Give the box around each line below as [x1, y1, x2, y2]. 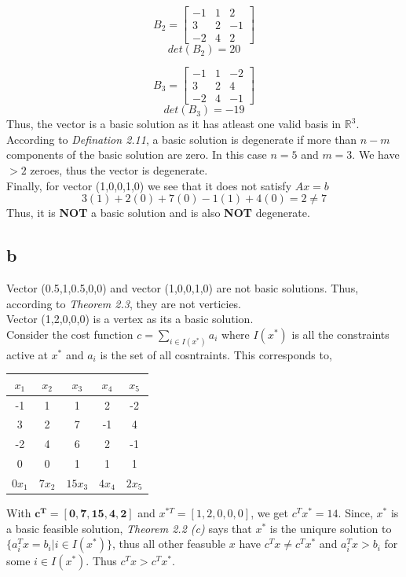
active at [6, 346, 48, 362]
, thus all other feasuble [112, 535, 226, 552]
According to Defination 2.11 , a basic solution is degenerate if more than [6, 130, 357, 147]
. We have [352, 146, 400, 163]
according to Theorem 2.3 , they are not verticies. [6, 295, 242, 311]
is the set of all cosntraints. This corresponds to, [100, 346, 332, 362]
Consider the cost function [6, 325, 134, 342]
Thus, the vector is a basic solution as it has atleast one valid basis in [6, 116, 342, 132]
